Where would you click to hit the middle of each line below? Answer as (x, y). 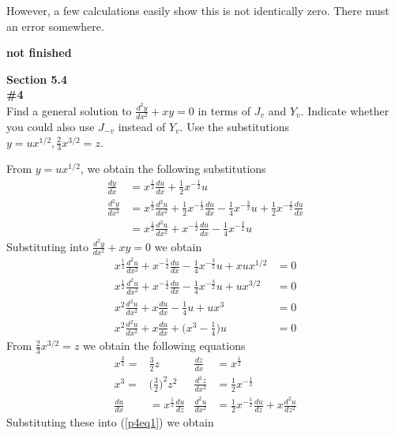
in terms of (224, 110)
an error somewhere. (55, 26)
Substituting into (47, 246)
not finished (39, 53)
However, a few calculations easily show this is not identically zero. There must (198, 10)
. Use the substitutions (234, 126)
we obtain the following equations (164, 346)
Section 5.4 (37, 79)
